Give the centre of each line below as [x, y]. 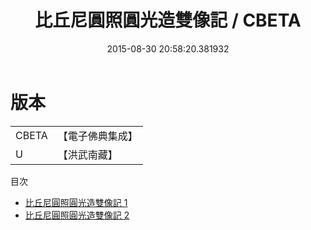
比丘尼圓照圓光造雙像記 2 [77, 215]
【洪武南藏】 [87, 154]
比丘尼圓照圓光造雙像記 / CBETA [168, 20]
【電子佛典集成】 [97, 136]
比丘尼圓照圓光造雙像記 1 [76, 202]
